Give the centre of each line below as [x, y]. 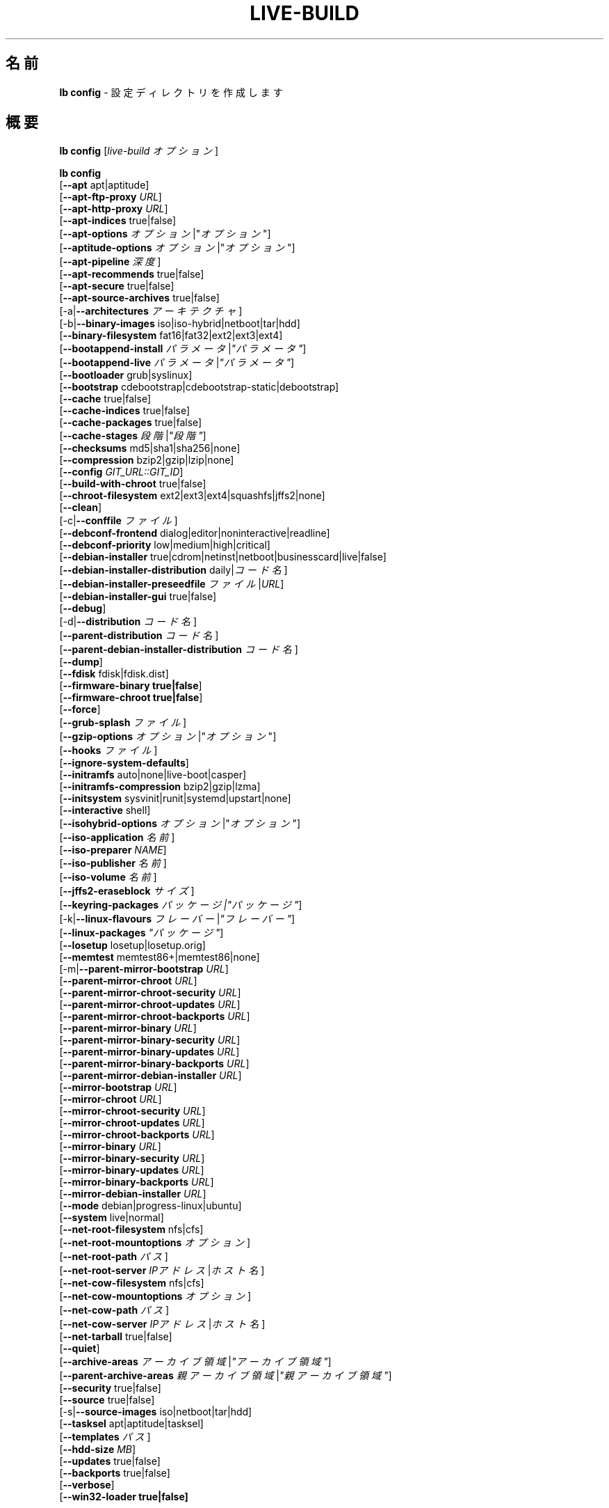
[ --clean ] [81, 508]
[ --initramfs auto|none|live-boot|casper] [153, 775]
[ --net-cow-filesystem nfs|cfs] [132, 1283]
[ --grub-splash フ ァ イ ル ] [123, 723]
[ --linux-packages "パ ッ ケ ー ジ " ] [141, 933]
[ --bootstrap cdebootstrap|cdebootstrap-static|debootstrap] [199, 387]
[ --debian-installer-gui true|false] [138, 597]
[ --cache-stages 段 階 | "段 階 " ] [133, 436]
